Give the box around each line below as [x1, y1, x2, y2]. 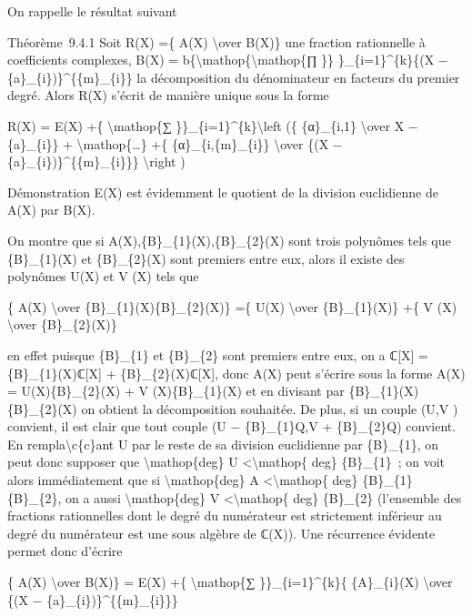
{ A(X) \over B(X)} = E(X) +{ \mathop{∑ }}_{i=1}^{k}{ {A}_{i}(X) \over [7, 572, 453, 591]
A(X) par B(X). [7, 200, 95, 219]
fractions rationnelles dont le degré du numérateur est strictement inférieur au [7, 506, 442, 525]
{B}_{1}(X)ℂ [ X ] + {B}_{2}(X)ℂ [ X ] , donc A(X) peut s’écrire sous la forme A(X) [7, 363, 466, 382]
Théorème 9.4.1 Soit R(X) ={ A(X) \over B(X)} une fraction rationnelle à [7, 32, 426, 51]
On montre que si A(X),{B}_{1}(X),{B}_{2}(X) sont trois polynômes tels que [7, 230, 451, 249]
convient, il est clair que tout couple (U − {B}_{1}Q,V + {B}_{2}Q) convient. [7, 417, 457, 436]
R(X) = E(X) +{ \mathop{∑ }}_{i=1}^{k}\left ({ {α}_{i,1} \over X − [7, 116, 418, 135]
